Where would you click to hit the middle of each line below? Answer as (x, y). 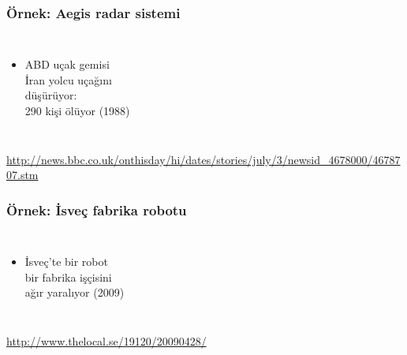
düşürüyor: (51, 95)
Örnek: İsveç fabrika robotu (97, 209)
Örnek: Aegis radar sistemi (93, 12)
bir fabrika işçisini (68, 277)
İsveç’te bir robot (66, 261)
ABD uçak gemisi (67, 64)
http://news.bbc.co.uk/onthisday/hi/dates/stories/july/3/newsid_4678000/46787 (203, 159)
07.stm (22, 175)
